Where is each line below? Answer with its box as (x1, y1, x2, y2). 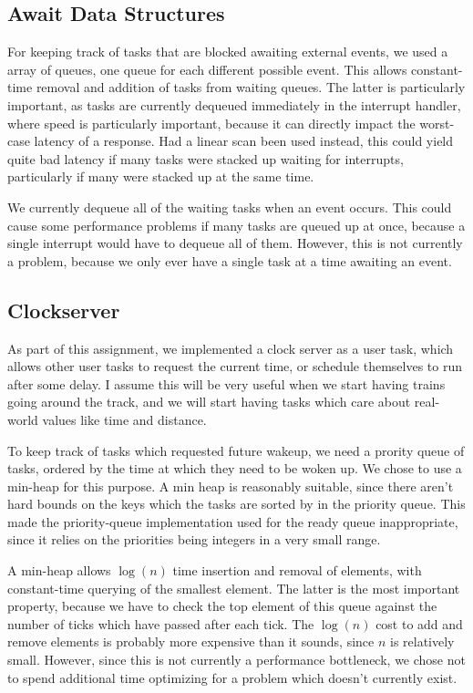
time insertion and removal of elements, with (172, 561, 422, 580)
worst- (419, 113, 455, 132)
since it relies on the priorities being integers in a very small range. (7, 530, 381, 549)
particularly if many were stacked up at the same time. (7, 167, 314, 186)
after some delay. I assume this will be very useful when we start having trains (7, 374, 446, 393)
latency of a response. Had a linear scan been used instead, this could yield (34, 131, 454, 150)
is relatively (390, 632, 455, 651)
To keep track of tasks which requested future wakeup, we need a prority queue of (7, 440, 465, 460)
